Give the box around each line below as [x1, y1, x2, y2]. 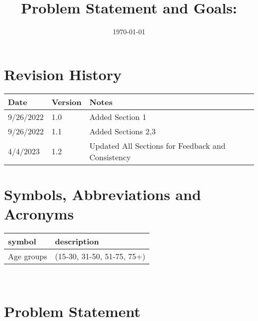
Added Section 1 [89, 110, 146, 122]
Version [52, 96, 82, 107]
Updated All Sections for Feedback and [89, 139, 226, 151]
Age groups [8, 250, 47, 262]
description [55, 235, 99, 247]
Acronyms [4, 204, 74, 224]
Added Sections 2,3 [89, 125, 156, 137]
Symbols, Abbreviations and [4, 184, 201, 204]
